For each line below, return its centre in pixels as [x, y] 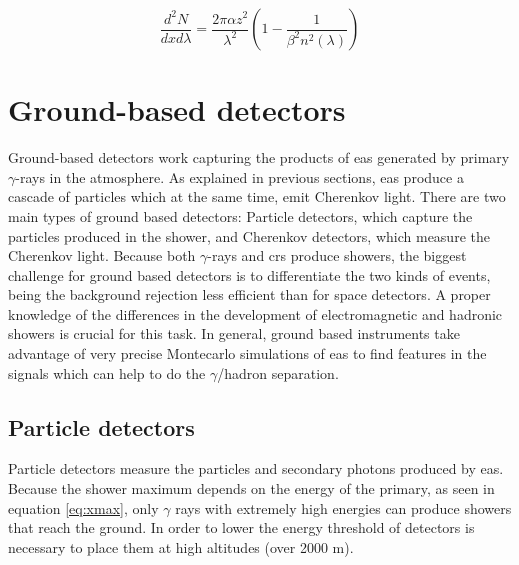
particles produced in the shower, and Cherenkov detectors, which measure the [249, 235]
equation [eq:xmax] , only [83, 507]
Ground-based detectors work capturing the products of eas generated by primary [259, 157]
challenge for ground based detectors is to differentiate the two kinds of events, [249, 274]
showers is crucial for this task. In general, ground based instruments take [234, 333]
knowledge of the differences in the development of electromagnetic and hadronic [255, 313]
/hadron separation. [278, 372]
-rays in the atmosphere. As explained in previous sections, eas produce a [239, 176]
